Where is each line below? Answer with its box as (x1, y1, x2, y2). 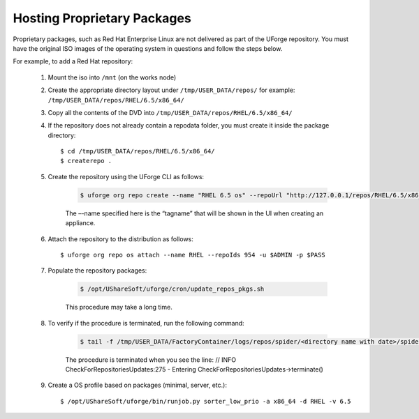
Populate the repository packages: (47, 266, 147, 275)
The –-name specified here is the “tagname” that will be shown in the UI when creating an (65, 209, 324, 218)
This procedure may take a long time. (65, 303, 172, 312)
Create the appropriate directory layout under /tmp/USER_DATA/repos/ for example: (47, 86, 295, 94)
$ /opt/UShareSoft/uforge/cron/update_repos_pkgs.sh (80, 285, 265, 293)
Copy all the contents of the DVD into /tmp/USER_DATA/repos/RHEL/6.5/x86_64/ (47, 108, 293, 116)
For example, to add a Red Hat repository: (13, 57, 133, 66)
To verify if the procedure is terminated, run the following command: (47, 319, 244, 327)
